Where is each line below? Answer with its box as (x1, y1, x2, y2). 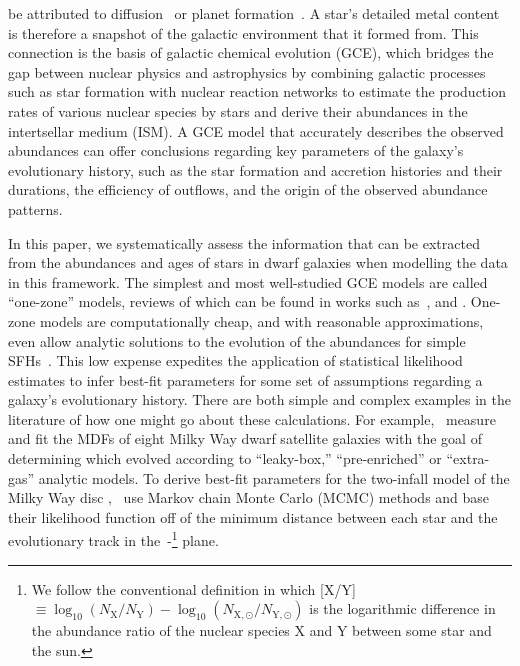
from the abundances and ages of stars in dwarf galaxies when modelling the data (8, 252, 508, 273)
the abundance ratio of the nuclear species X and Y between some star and (31, 620, 492, 641)
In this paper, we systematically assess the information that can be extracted (8, 232, 480, 253)
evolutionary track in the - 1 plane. (8, 527, 219, 551)
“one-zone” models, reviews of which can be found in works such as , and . (8, 291, 467, 312)
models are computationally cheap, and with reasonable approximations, (39, 310, 484, 331)
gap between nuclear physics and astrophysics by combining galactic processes (8, 61, 486, 82)
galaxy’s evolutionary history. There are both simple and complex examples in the (8, 389, 511, 410)
